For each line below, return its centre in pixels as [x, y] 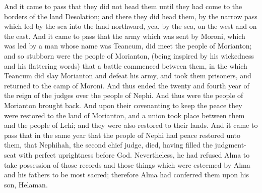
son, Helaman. [26, 184]
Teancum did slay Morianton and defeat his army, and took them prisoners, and [128, 76]
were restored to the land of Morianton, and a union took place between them [124, 115]
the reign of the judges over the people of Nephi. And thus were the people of [124, 95]
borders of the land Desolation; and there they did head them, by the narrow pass [131, 16]
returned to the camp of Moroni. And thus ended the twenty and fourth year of [127, 85]
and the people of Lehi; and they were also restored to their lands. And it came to [131, 125]
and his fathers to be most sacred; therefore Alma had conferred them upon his [126, 175]
